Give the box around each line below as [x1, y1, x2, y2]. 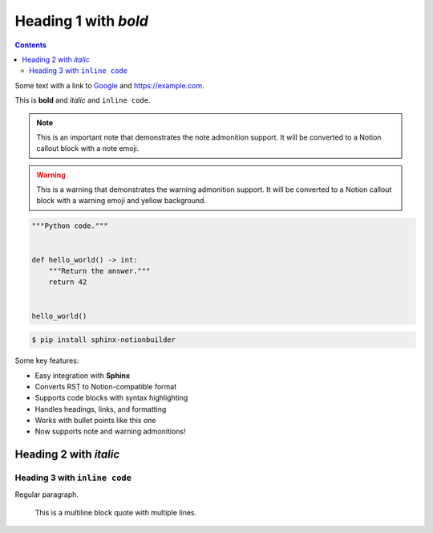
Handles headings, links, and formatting [34, 404, 167, 413]
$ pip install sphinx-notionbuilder [31, 336, 176, 344]
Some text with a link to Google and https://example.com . [14, 80, 204, 90]
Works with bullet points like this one [34, 416, 156, 425]
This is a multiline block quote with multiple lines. [34, 508, 197, 518]
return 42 [48, 278, 87, 287]
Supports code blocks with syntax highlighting [34, 393, 188, 403]
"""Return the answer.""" [48, 266, 151, 275]
